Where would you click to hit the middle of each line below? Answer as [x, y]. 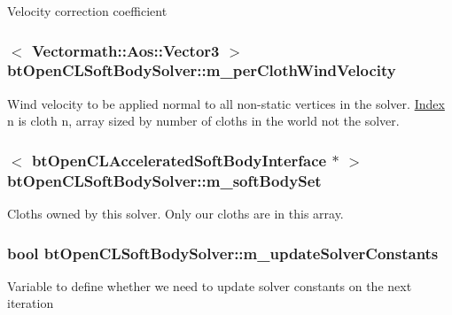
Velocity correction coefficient [87, 11]
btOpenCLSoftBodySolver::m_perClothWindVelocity [202, 70]
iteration [31, 303]
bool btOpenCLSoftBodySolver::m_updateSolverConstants [223, 253]
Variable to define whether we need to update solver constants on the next [210, 285]
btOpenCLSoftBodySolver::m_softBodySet [164, 180]
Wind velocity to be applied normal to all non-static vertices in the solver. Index [226, 103]
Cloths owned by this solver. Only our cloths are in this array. [175, 214]
